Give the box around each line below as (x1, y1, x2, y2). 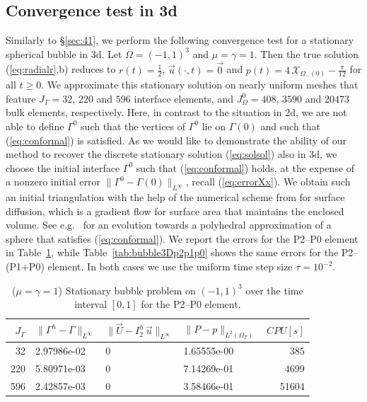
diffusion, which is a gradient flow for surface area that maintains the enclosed (6, 203, 344, 218)
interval (74, 297, 107, 311)
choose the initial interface (6, 160, 120, 175)
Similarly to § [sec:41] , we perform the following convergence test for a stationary (6, 33, 354, 47)
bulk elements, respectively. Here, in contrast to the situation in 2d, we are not (6, 105, 347, 120)
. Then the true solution (254, 46, 359, 61)
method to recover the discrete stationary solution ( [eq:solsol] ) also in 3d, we (6, 147, 337, 161)
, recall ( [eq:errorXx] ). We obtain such (185, 174, 351, 189)
